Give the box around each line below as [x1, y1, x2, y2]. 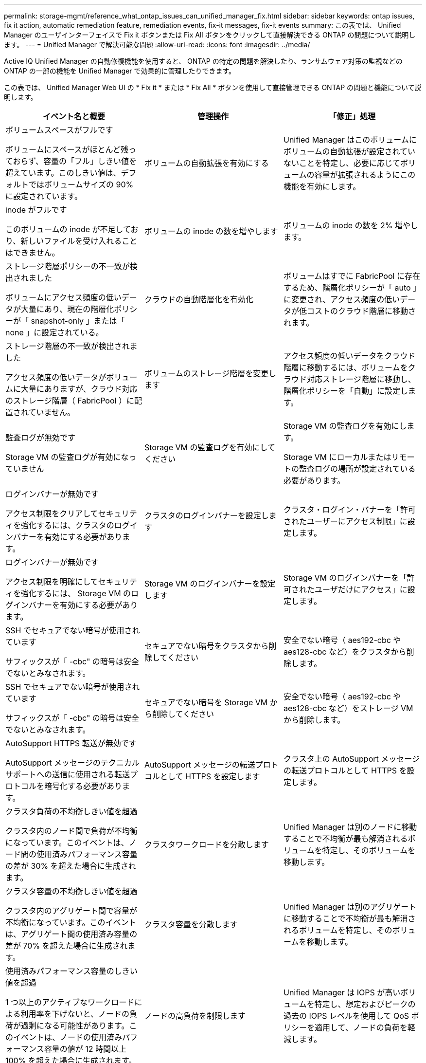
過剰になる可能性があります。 [21, 1021, 129, 1030]
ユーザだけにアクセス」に [314, 585, 408, 594]
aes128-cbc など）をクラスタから [283, 647, 407, 657]
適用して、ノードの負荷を [314, 1023, 408, 1032]
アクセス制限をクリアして [5, 509, 98, 518]
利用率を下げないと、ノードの [20, 1009, 129, 1019]
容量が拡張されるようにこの [314, 170, 416, 180]
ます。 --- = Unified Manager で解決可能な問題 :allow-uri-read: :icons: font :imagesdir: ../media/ [4, 40, 310, 49]
